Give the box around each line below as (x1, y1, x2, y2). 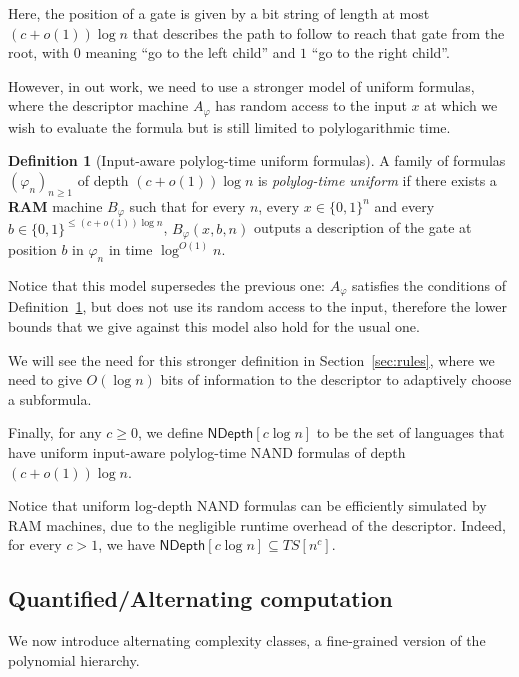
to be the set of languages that (316, 422, 505, 443)
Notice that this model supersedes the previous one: (8, 274, 326, 295)
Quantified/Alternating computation (8, 583, 393, 614)
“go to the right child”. (311, 42, 450, 63)
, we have (98, 534, 155, 555)
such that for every (129, 195, 246, 216)
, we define (137, 422, 203, 443)
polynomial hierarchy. (8, 649, 140, 670)
